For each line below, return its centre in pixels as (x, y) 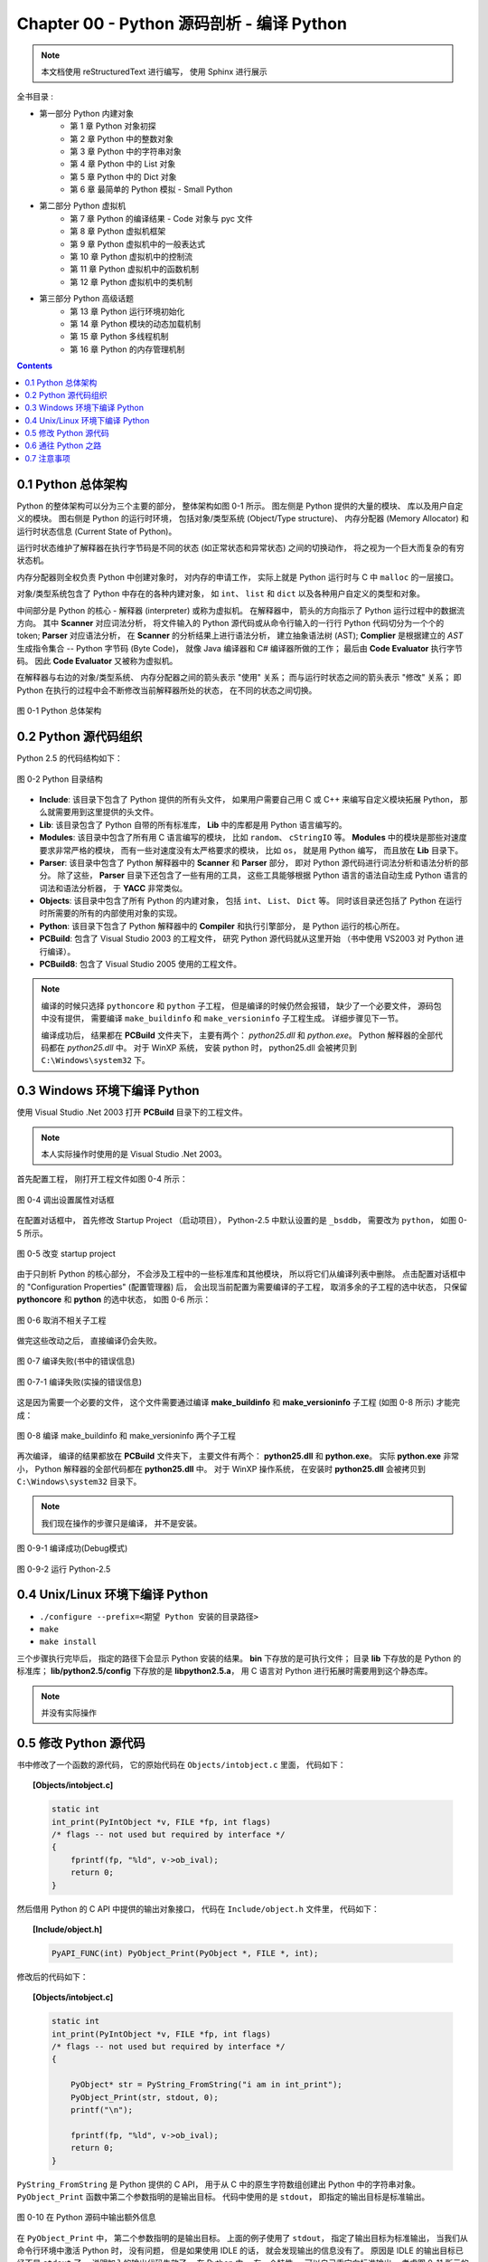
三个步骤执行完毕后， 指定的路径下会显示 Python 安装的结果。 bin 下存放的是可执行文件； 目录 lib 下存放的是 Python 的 (239, 1658)
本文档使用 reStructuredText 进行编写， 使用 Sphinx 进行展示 (155, 71)
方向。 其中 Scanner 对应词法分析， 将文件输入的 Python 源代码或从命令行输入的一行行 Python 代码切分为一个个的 (230, 623)
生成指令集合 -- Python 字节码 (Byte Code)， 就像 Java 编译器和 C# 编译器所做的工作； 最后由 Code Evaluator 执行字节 (239, 648)
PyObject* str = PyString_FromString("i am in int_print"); (206, 2085)
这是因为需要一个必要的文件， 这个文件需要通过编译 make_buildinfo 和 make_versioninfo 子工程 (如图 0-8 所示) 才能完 (239, 1402)
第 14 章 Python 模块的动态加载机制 (136, 323)
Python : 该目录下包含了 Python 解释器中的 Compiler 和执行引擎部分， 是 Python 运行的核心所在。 (222, 926)
